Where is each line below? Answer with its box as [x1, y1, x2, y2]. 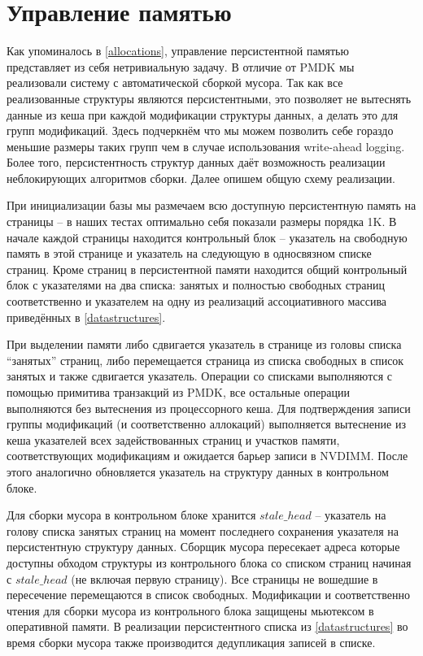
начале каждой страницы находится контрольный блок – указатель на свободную [7, 228, 408, 245]
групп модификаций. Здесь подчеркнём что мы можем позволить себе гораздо [7, 122, 394, 139]
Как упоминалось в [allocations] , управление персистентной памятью [7, 42, 349, 59]
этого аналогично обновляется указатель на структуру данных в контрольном [7, 463, 389, 480]
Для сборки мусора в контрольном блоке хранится [7, 506, 256, 523]
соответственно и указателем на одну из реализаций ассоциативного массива [7, 293, 387, 310]
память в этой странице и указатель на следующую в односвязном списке [7, 245, 372, 262]
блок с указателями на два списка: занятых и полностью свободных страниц [7, 276, 385, 293]
